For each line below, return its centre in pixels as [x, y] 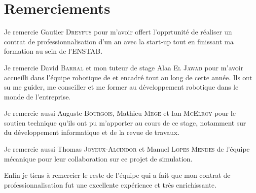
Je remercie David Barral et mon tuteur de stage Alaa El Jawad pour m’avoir [124, 67]
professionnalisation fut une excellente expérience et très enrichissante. [110, 184]
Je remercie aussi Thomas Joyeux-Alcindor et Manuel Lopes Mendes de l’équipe [127, 149]
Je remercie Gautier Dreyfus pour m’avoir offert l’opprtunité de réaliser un [118, 32]
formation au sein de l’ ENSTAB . [53, 51]
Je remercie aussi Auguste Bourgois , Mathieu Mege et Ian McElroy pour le [120, 113]
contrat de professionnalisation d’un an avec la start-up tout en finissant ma [119, 41]
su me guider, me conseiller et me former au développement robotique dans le [121, 87]
